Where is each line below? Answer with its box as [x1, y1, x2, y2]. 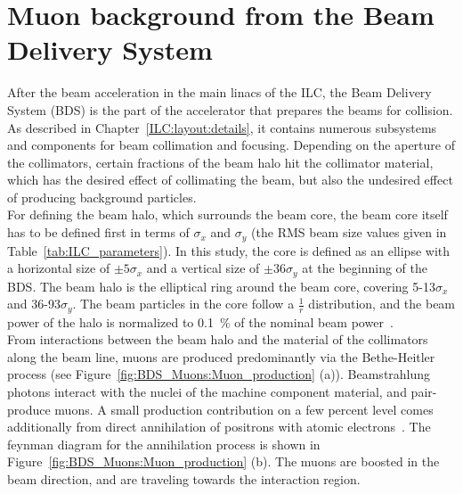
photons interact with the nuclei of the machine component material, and [7, 382, 407, 400]
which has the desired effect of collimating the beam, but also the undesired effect [7, 170, 453, 189]
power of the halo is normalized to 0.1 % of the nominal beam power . [7, 312, 394, 331]
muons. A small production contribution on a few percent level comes [54, 399, 434, 418]
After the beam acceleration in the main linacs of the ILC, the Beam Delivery [7, 83, 432, 102]
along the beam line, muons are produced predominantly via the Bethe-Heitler [7, 347, 435, 366]
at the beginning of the [302, 259, 427, 277]
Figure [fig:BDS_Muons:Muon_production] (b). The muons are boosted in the [7, 452, 440, 471]
